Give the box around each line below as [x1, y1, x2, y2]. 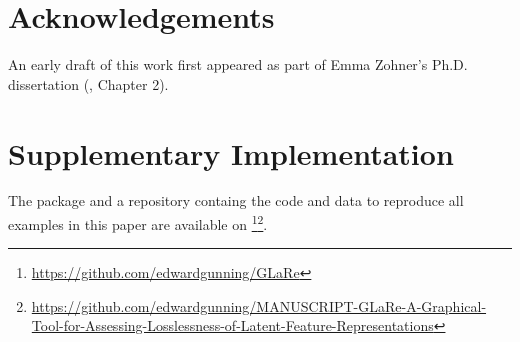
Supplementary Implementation [8, 132, 454, 173]
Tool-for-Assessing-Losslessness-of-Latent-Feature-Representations [31, 315, 434, 336]
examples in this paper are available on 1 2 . [8, 211, 268, 234]
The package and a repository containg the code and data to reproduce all [8, 190, 464, 211]
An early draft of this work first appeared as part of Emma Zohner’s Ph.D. [8, 54, 468, 75]
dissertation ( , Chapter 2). [8, 73, 169, 94]
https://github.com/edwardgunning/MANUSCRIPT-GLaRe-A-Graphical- [31, 295, 487, 316]
